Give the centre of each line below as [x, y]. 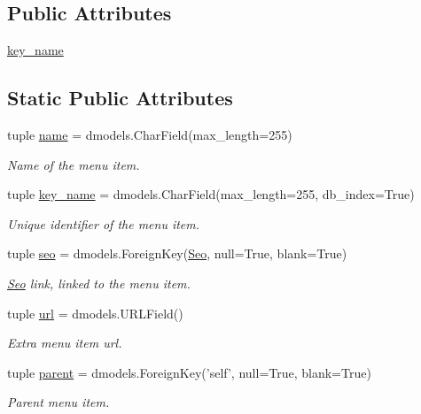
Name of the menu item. [74, 164]
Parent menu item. [58, 402]
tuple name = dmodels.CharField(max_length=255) [150, 134]
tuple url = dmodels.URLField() [95, 313]
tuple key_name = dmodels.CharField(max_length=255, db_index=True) [211, 194]
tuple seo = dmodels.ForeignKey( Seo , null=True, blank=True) [177, 253]
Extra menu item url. [65, 343]
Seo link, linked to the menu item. [99, 283]
